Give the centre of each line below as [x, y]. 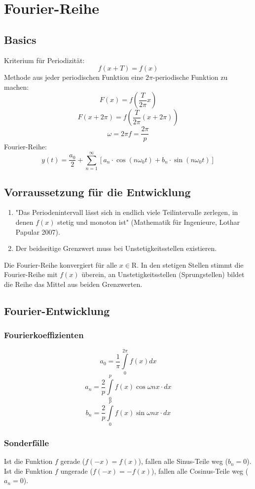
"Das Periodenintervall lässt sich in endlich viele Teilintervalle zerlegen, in [127, 212]
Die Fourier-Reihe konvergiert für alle [61, 264]
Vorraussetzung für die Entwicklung [97, 192]
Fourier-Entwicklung [57, 310]
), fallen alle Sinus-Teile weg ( [183, 461]
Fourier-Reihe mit [31, 274]
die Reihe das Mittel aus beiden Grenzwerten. [73, 284]
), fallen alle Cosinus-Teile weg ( [200, 471]
